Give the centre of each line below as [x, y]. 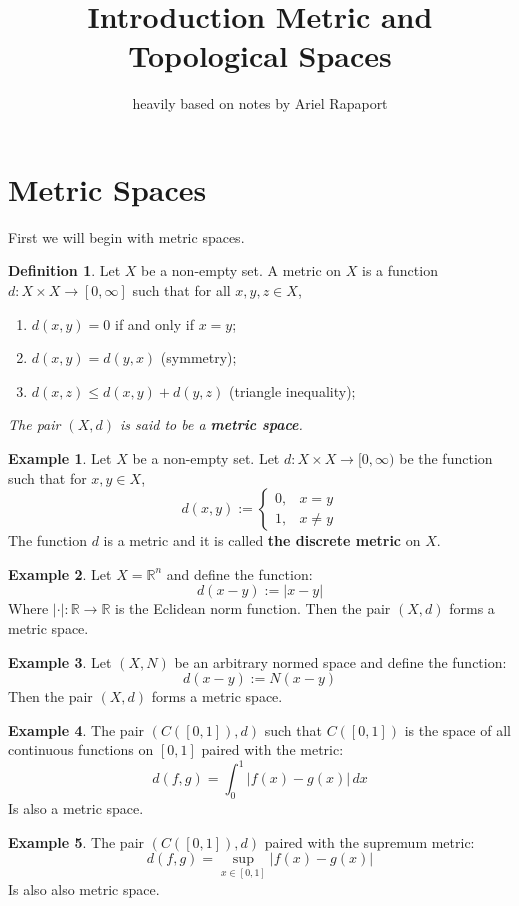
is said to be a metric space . [211, 424]
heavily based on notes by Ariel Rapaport [260, 103]
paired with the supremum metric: [369, 841]
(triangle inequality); [292, 390]
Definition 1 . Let [64, 270]
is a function [400, 270]
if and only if [154, 323]
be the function [446, 458]
